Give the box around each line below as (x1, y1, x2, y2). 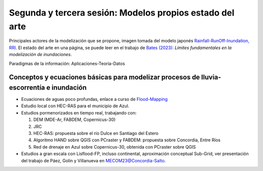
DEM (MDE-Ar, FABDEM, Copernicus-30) (33, 117, 116, 123)
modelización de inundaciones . (9, 52, 72, 57)
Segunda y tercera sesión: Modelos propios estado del (9, 7, 235, 18)
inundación (51, 83, 87, 92)
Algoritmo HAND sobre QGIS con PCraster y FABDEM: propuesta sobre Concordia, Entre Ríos (33, 137, 221, 143)
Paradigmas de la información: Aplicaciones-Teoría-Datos (9, 60, 125, 66)
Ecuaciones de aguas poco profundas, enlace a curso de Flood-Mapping (21, 96, 168, 102)
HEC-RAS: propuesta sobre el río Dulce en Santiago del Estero (33, 130, 159, 136)
